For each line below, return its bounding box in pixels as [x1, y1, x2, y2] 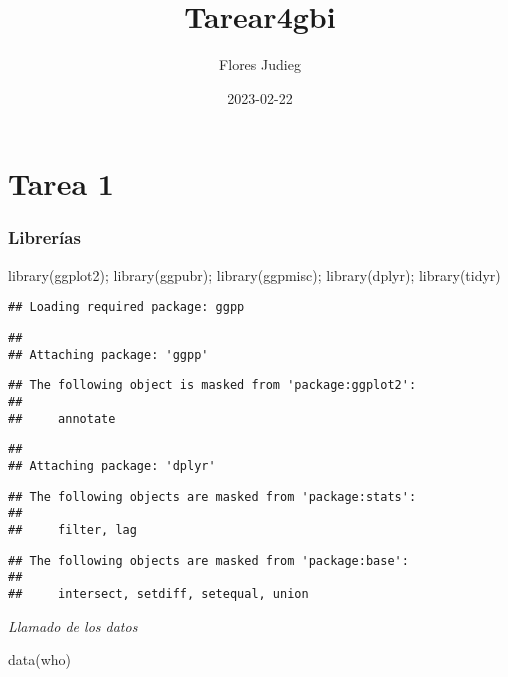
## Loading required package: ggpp [8, 300, 245, 315]
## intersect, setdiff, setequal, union [8, 586, 309, 601]
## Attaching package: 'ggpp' [8, 347, 209, 362]
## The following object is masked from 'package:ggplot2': [8, 378, 417, 393]
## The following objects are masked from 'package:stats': [8, 489, 417, 504]
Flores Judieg [219, 54, 301, 75]
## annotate [8, 411, 116, 426]
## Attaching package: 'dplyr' [8, 458, 216, 473]
